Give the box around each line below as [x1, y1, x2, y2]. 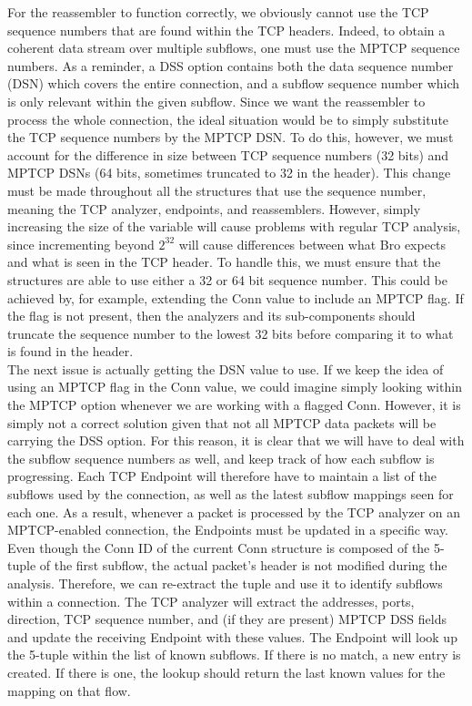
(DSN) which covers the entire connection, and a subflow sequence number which [7, 74, 460, 93]
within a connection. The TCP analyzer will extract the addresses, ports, [7, 591, 415, 610]
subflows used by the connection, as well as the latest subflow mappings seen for [7, 485, 454, 504]
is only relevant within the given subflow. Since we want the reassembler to [7, 91, 426, 110]
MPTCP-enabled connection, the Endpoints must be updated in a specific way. [7, 520, 449, 539]
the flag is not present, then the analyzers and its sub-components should [7, 306, 416, 325]
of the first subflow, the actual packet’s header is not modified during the [39, 556, 447, 575]
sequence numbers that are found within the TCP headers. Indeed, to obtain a [7, 20, 446, 39]
